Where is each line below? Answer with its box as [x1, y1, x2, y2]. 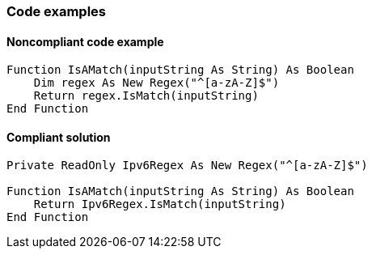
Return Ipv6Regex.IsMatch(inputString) [33, 198, 286, 211]
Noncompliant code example [6, 34, 164, 49]
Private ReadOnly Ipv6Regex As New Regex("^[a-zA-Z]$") [6, 159, 368, 172]
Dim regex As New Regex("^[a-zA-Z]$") [33, 76, 280, 90]
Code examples [6, 3, 107, 19]
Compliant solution [6, 130, 111, 144]
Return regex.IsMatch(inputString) [33, 89, 259, 103]
